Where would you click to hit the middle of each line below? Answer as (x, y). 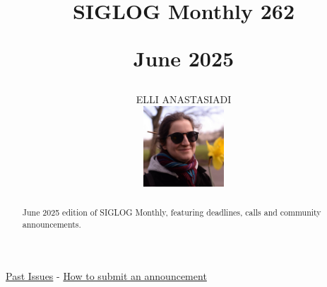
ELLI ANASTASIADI (184, 99)
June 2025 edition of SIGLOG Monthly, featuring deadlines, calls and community (172, 212)
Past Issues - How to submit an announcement (106, 276)
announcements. (52, 224)
